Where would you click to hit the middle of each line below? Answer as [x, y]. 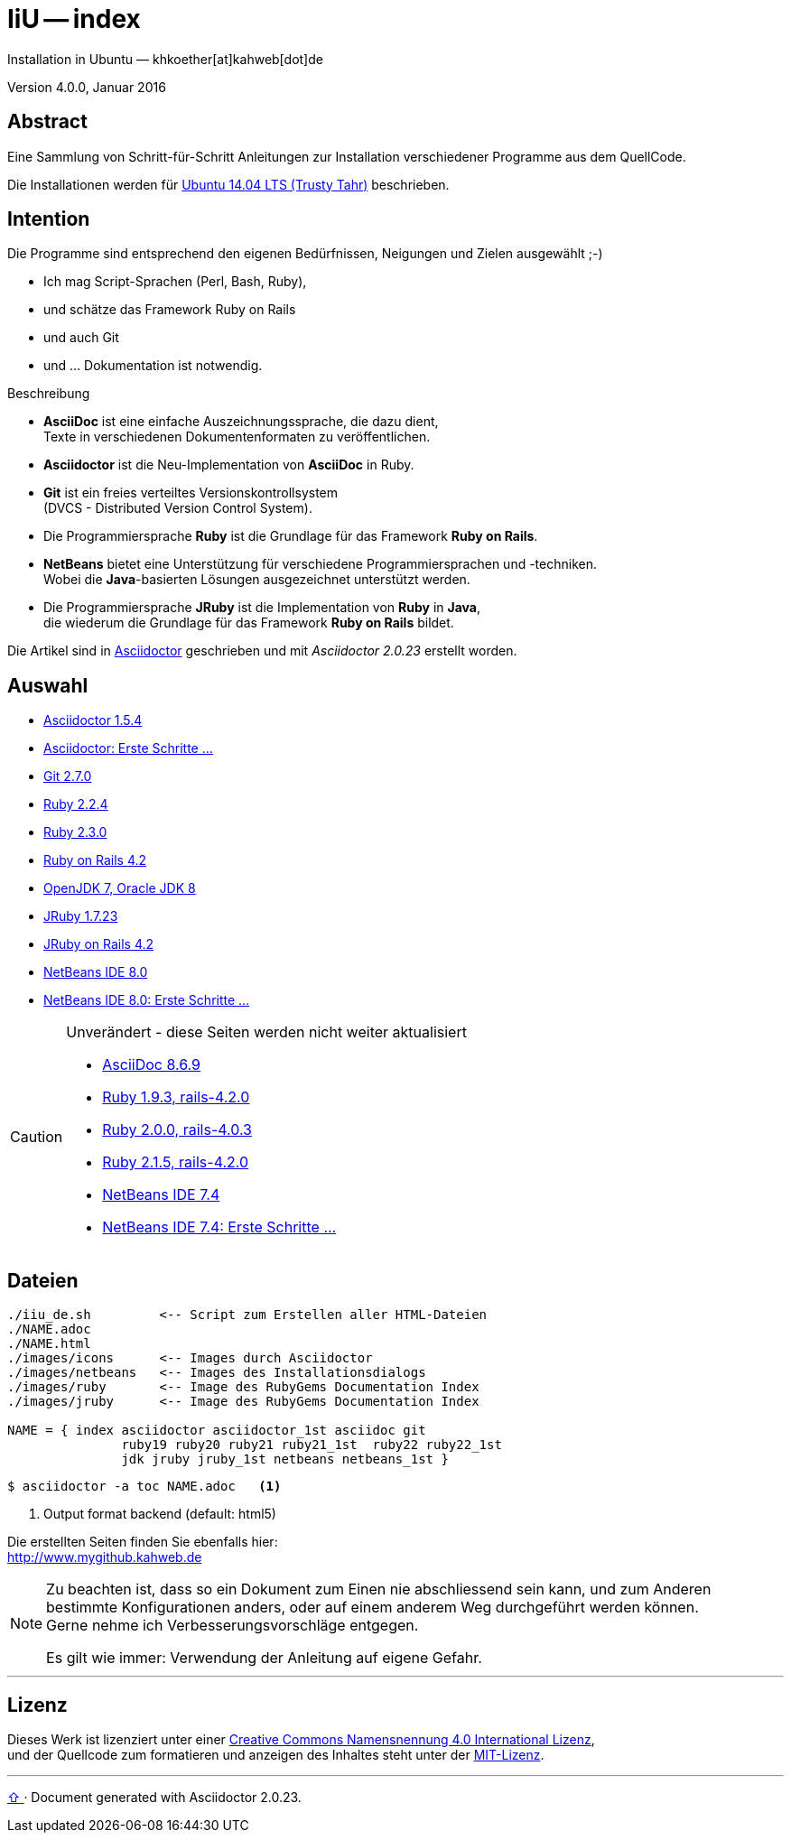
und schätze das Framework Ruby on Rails [170, 310]
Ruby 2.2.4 [76, 804]
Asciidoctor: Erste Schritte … [128, 748]
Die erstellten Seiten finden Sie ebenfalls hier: [143, 1542]
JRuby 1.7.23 [81, 916]
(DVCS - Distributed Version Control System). [178, 508]
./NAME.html [49, 1344]
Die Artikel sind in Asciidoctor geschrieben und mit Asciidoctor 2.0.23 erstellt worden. [262, 651]
